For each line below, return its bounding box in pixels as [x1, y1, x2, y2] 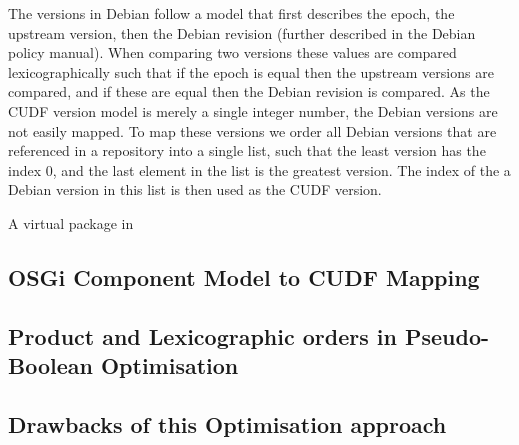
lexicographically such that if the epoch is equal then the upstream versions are [8, 61, 494, 82]
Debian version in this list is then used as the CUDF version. [8, 179, 382, 200]
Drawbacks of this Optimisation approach [8, 408, 447, 439]
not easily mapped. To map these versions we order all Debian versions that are [8, 120, 497, 141]
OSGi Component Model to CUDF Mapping [8, 261, 480, 292]
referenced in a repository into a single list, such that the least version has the [8, 140, 486, 161]
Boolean [8, 350, 93, 381]
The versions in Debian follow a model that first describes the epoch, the [8, 3, 455, 23]
